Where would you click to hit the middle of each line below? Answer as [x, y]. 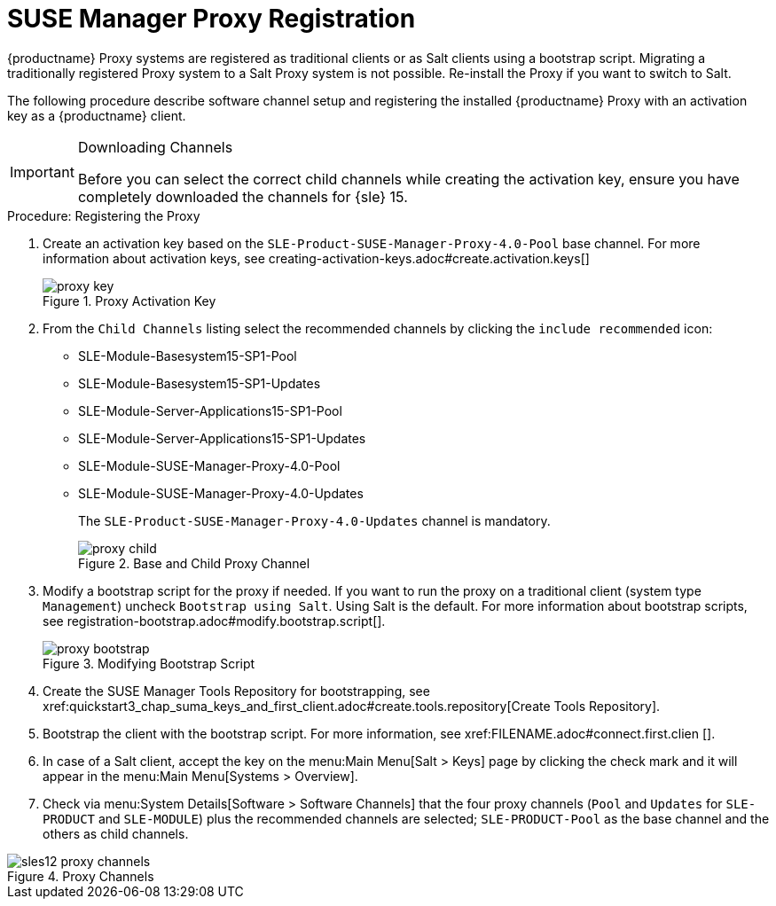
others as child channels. [116, 833]
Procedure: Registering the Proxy [104, 215]
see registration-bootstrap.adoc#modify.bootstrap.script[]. [214, 621]
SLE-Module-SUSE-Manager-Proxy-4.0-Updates [221, 493]
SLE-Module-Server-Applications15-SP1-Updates [222, 438]
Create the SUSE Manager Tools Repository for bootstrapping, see [236, 691]
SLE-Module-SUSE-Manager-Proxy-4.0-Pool [209, 465]
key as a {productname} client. [97, 115]
